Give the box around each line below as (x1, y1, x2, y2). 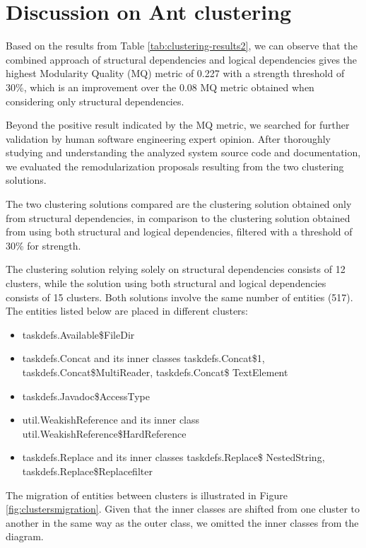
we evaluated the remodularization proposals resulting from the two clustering (6, 158, 344, 173)
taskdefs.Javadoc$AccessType (22, 388, 150, 403)
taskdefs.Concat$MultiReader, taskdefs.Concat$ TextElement (22, 365, 288, 379)
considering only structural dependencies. (6, 93, 184, 108)
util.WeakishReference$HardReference (22, 426, 187, 441)
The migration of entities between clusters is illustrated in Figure (6, 487, 288, 502)
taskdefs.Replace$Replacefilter (22, 463, 153, 478)
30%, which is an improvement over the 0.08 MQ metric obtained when (6, 79, 314, 94)
